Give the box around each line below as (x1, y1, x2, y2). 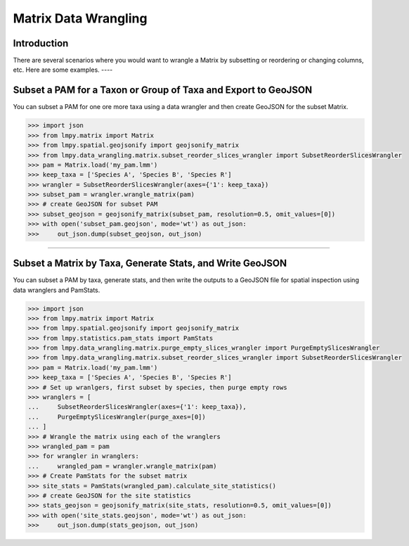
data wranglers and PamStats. (13, 286, 100, 294)
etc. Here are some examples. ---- (13, 65, 113, 74)
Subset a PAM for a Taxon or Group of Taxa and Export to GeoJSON (13, 84, 313, 96)
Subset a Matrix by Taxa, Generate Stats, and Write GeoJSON (13, 258, 287, 269)
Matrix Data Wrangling (13, 11, 148, 26)
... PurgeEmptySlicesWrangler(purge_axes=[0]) (27, 412, 207, 421)
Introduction (13, 37, 69, 49)
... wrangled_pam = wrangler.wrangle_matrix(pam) (27, 462, 217, 470)
